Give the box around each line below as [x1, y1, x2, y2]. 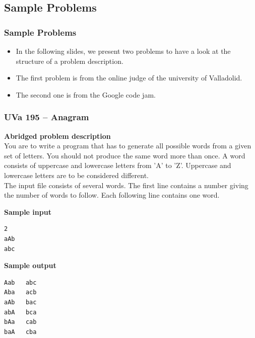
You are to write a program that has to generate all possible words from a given [4, 140, 251, 151]
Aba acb [4, 289, 37, 296]
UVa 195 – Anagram [4, 111, 89, 123]
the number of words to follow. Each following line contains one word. [4, 190, 220, 200]
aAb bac [4, 298, 37, 306]
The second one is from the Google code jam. [16, 89, 156, 100]
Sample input [4, 206, 51, 217]
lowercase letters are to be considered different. [4, 170, 149, 180]
